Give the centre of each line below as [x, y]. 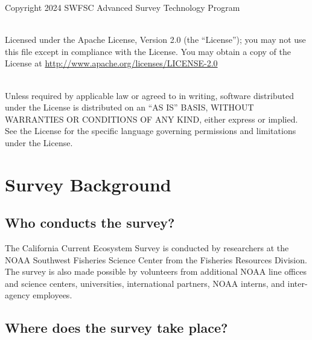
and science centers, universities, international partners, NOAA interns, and [145, 283]
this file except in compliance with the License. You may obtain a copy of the [148, 51]
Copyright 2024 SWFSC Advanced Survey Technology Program [123, 7]
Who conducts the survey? [90, 223]
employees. [53, 295]
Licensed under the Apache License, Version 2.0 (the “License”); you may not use [155, 40]
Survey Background [88, 184]
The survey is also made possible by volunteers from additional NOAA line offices [156, 271]
